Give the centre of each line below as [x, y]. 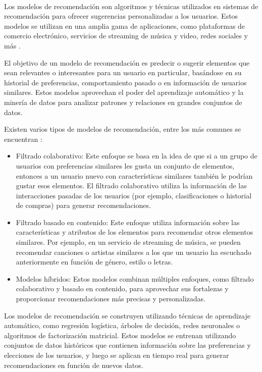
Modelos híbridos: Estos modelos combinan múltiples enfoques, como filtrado [135, 278]
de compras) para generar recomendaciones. [83, 205]
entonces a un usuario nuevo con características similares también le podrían [134, 175]
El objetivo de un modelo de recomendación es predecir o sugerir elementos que [127, 62]
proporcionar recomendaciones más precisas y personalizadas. [111, 299]
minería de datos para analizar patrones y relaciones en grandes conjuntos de [123, 102]
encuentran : [23, 139]
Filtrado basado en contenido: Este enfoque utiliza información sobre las [128, 222]
